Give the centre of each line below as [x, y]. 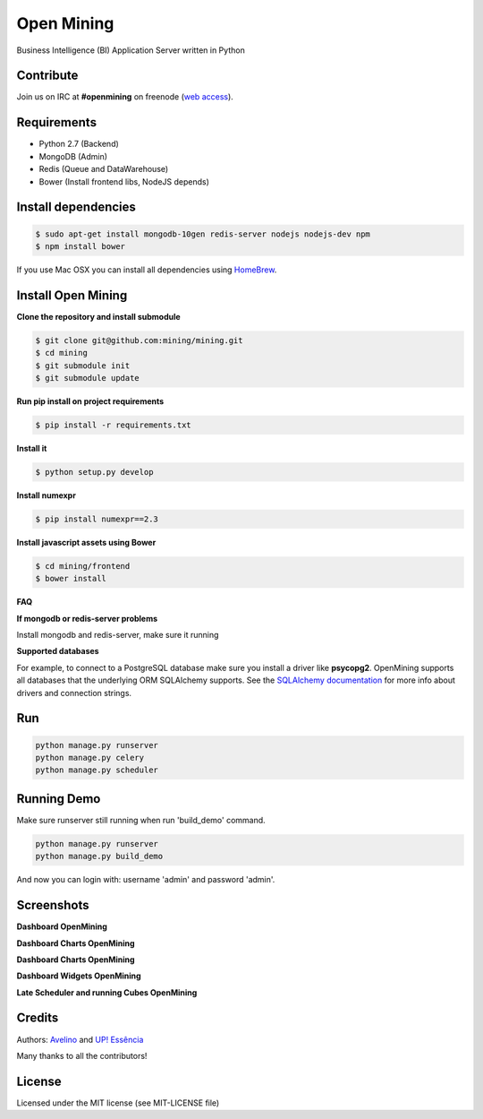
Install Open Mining [72, 295]
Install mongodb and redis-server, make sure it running [118, 635]
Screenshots [53, 905]
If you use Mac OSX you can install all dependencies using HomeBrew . [147, 270]
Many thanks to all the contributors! [82, 1055]
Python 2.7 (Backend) [79, 144]
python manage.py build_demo [99, 856]
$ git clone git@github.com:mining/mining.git [139, 340]
